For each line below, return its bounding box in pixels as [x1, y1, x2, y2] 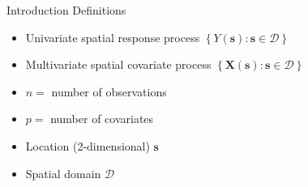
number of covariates [50, 110, 154, 127]
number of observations [51, 83, 167, 100]
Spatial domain [25, 164, 101, 181]
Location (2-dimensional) [25, 137, 150, 154]
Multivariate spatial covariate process [25, 56, 212, 73]
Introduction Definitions [6, 2, 126, 18]
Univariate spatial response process [25, 28, 200, 45]
